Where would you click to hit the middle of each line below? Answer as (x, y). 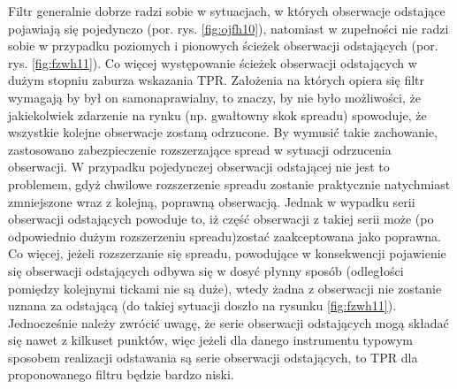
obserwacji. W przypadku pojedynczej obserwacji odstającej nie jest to (199, 167)
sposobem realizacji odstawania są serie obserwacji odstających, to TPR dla (213, 357)
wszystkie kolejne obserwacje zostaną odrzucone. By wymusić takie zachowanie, (223, 132)
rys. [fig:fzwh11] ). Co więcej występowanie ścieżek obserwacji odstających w (213, 62)
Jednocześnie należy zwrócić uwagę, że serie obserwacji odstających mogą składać (228, 322)
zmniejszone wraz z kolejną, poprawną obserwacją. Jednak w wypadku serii (212, 201)
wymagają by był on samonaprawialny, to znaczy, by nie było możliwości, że (214, 97)
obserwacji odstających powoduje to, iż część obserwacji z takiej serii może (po (221, 219)
